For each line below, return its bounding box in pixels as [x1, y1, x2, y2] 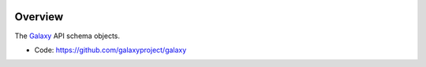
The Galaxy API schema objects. [14, 31, 121, 41]
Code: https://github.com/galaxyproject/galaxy [34, 45, 187, 55]
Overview [14, 10, 64, 23]
